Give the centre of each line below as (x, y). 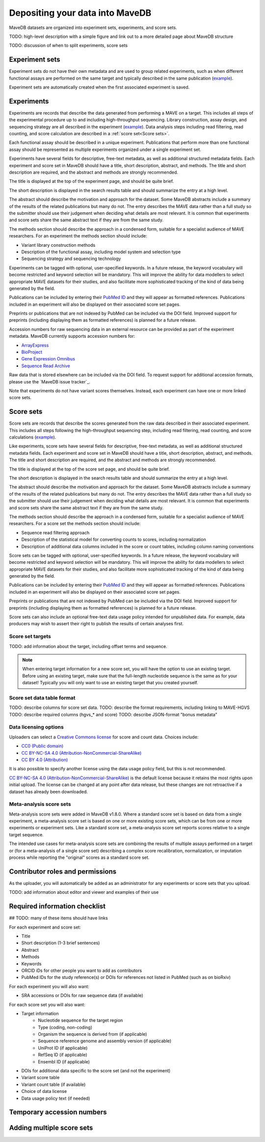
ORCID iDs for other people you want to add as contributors (82, 970)
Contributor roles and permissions (63, 871)
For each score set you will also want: (47, 1004)
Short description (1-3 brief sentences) (61, 943)
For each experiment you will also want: (49, 986)
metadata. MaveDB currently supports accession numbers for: (72, 336)
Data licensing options (36, 727)
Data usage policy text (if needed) (56, 1098)
